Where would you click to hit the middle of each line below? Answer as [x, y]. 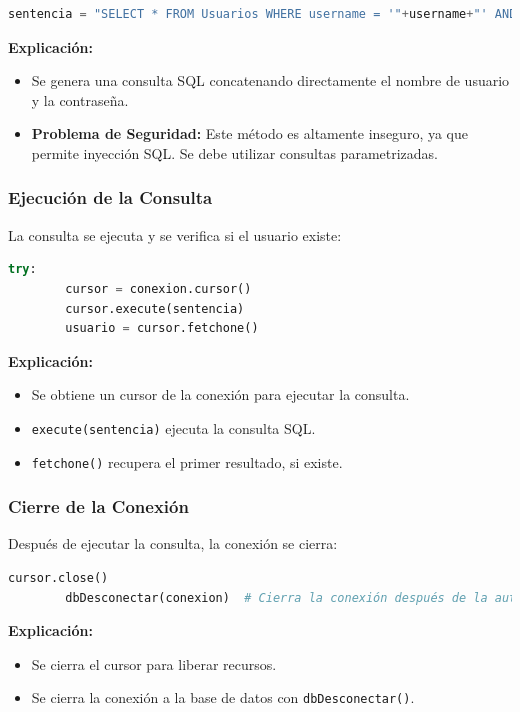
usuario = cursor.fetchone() [162, 328]
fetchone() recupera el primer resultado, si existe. [187, 461]
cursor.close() [58, 578]
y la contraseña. [80, 99]
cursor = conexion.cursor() [158, 288]
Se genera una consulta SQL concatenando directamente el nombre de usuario [270, 80]
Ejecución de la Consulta [110, 197]
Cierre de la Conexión [98, 506]
